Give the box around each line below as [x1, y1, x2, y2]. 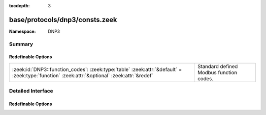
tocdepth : [9, 3, 30, 8]
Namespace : [9, 28, 36, 34]
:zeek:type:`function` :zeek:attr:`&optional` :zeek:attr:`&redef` [12, 72, 154, 79]
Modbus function [197, 69, 237, 76]
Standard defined [197, 63, 238, 69]
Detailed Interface [9, 88, 54, 94]
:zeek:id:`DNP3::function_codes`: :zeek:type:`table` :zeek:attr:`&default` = [12, 66, 182, 73]
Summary [9, 41, 33, 47]
